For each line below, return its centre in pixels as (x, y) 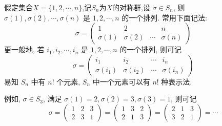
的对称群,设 (131, 7)
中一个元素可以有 (121, 81)
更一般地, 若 (24, 49)
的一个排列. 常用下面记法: (164, 17)
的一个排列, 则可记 (150, 49)
